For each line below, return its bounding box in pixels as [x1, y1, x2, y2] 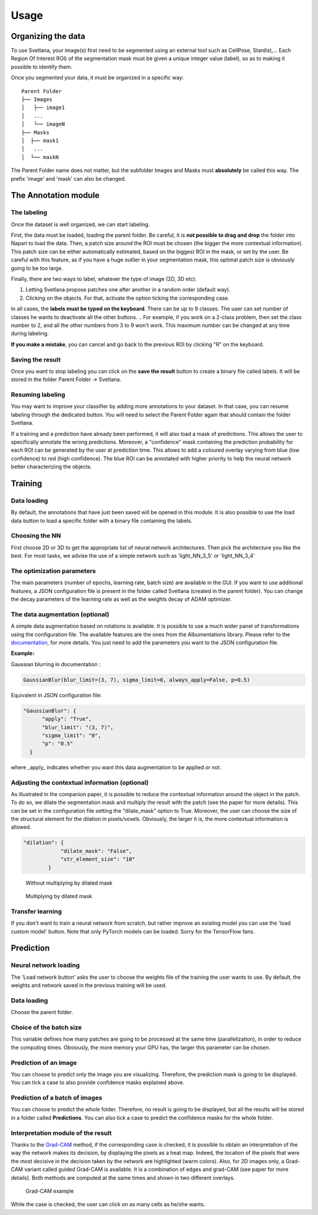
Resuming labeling [11, 390, 65, 399]
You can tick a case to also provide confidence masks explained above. [11, 1079, 185, 1086]
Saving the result [11, 355, 61, 363]
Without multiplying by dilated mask [25, 879, 113, 886]
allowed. [11, 823, 32, 830]
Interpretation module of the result [11, 1128, 112, 1137]
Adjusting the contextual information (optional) [11, 778, 149, 786]
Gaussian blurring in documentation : [11, 660, 101, 668]
